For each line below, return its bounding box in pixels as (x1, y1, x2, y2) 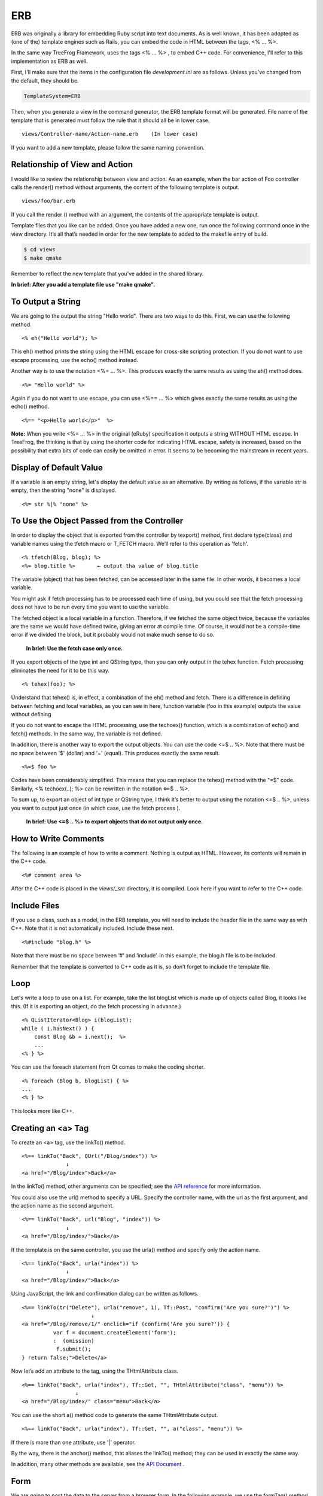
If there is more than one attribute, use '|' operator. (11, 1439, 136, 1446)
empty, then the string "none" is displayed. (11, 486, 117, 494)
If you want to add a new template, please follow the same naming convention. (11, 144, 205, 151)
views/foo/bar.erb (22, 197, 76, 205)
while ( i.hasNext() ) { (22, 1025, 95, 1032)
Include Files (11, 901, 60, 911)
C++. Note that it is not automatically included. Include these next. (11, 925, 175, 932)
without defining (11, 711, 51, 718)
